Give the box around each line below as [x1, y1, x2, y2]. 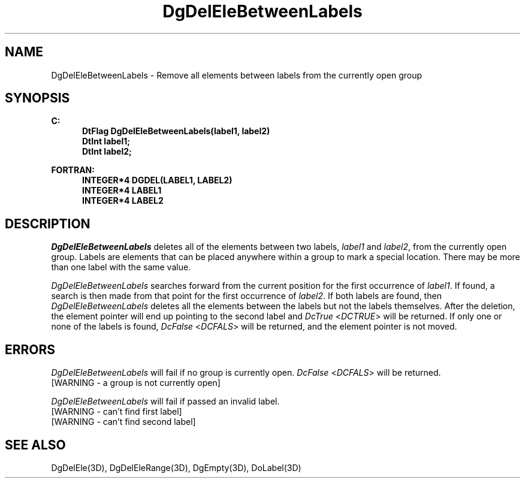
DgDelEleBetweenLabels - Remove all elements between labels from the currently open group [51, 70, 423, 80]
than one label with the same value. [51, 262, 191, 273]
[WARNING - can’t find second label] [51, 416, 196, 427]
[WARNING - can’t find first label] [51, 406, 182, 417]
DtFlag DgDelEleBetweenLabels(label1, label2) [82, 126, 270, 137]
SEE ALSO [5, 437, 66, 452]
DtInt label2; [82, 146, 132, 157]
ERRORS [5, 342, 56, 357]
